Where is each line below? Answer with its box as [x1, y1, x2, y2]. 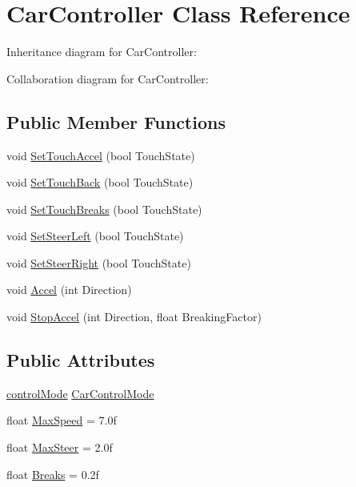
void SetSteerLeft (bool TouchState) [6, 227, 184, 244]
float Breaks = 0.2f [6, 465, 99, 482]
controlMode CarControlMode [6, 384, 154, 401]
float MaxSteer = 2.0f [6, 439, 113, 456]
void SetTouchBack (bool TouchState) [6, 174, 194, 191]
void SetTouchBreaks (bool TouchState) [6, 200, 202, 217]
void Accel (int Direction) [6, 281, 132, 298]
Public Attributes [6, 348, 155, 372]
